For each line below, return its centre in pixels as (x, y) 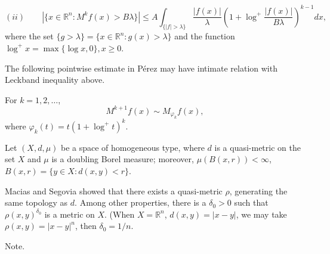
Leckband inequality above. (55, 80)
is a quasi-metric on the (257, 147)
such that (251, 202)
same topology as (36, 202)
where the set (29, 36)
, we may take (261, 214)
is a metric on (70, 214)
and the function (205, 36)
